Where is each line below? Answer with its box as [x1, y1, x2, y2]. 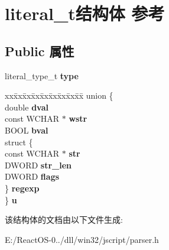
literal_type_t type [5, 69, 79, 82]
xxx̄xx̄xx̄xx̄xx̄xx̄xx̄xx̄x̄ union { [5, 89, 113, 102]
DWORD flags [5, 170, 60, 183]
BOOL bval [5, 124, 48, 136]
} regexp [5, 181, 40, 194]
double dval [5, 100, 48, 113]
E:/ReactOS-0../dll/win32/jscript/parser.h [5, 233, 159, 245]
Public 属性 [5, 41, 74, 60]
